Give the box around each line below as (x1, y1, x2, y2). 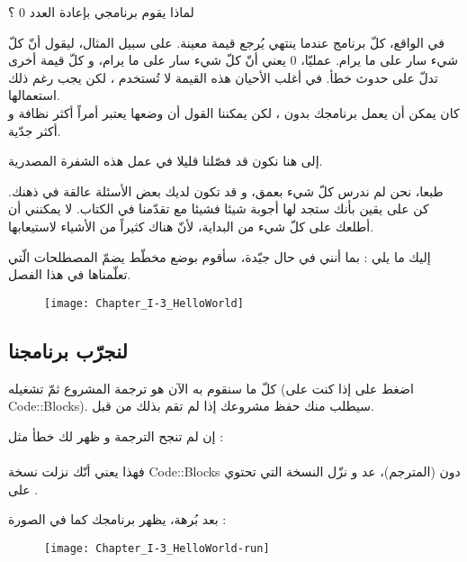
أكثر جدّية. (8, 121, 61, 140)
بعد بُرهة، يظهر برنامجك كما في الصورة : (8, 510, 227, 529)
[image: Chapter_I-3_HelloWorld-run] (44, 541, 270, 555)
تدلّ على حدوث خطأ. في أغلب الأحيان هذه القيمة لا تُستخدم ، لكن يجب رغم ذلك (8, 68, 438, 86)
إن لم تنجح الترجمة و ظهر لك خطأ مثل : (8, 426, 224, 445)
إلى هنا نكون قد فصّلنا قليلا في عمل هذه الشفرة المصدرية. (8, 151, 323, 170)
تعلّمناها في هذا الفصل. (8, 265, 131, 284)
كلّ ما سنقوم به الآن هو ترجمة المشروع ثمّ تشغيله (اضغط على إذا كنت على (8, 378, 414, 397)
